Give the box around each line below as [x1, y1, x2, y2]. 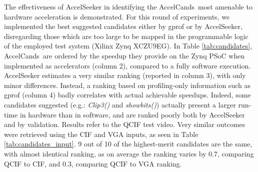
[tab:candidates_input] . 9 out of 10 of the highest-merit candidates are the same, [4, 138, 252, 149]
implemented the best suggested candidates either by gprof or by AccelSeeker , [4, 21, 242, 31]
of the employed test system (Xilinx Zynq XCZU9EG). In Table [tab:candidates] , [4, 40, 252, 51]
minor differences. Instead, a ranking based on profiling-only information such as [4, 79, 250, 90]
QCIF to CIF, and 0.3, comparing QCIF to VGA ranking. [4, 158, 182, 168]
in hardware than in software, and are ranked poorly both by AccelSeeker [19, 109, 245, 119]
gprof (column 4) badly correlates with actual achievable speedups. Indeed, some [4, 89, 251, 100]
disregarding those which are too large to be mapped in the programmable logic [4, 30, 248, 41]
